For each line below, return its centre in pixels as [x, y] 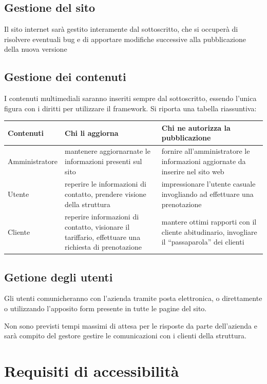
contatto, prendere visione [106, 194]
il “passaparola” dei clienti [203, 242]
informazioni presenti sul [103, 161]
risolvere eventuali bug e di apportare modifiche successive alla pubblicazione [125, 39]
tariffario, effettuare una [103, 237]
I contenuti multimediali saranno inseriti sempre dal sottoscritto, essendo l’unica [130, 98]
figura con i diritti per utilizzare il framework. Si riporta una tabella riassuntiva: [130, 108]
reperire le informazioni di [106, 184]
